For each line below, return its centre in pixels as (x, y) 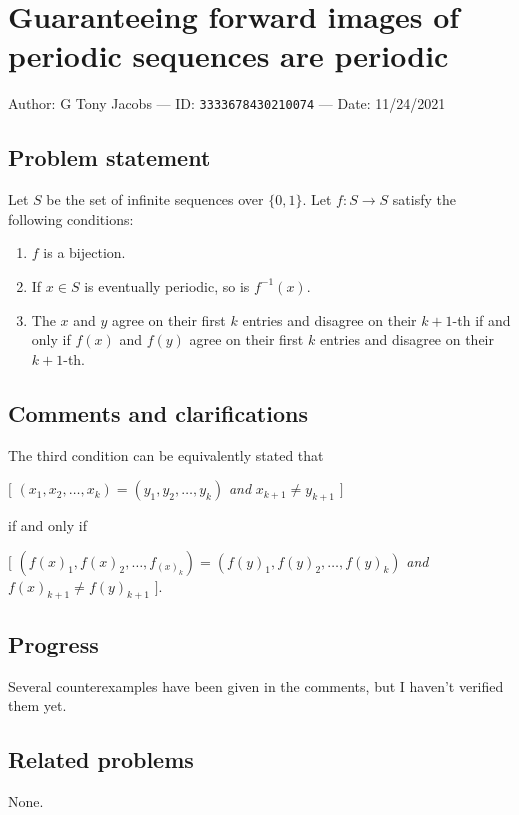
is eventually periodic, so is (167, 285)
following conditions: (71, 218)
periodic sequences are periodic (228, 55)
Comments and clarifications (158, 412)
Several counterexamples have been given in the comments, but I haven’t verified (256, 685)
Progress (53, 643)
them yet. (37, 705)
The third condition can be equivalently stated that (166, 454)
